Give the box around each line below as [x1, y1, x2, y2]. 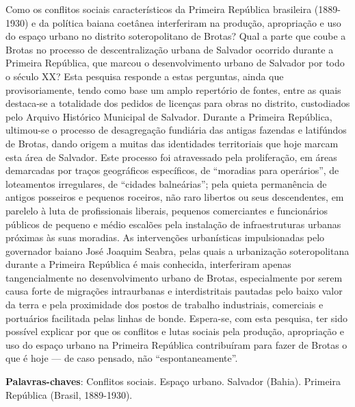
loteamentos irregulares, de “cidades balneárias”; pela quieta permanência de [5, 176, 327, 190]
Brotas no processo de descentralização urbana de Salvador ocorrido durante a [5, 42, 334, 56]
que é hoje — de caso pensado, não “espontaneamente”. [5, 351, 238, 365]
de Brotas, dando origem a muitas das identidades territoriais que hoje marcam [5, 136, 339, 150]
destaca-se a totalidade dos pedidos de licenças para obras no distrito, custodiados [5, 96, 350, 110]
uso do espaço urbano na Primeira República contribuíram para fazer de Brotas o [5, 337, 347, 351]
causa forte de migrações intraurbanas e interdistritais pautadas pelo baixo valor [5, 284, 343, 298]
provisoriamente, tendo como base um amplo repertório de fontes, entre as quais [5, 82, 341, 97]
